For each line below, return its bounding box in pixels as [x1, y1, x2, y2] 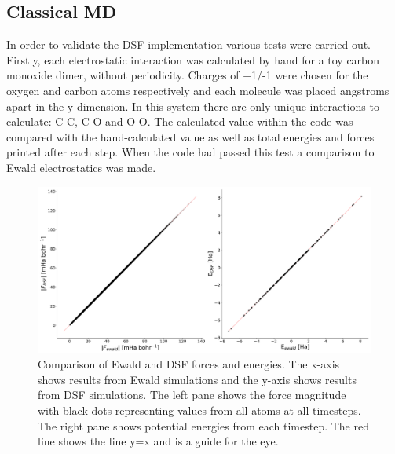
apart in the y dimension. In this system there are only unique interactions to [6, 97, 379, 114]
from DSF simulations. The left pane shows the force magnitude [38, 386, 346, 403]
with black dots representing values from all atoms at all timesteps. [38, 401, 361, 418]
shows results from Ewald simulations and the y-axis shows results [38, 371, 357, 387]
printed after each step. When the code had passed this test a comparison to [6, 144, 375, 160]
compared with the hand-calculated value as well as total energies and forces [6, 128, 375, 145]
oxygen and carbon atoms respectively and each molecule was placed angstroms [6, 82, 390, 98]
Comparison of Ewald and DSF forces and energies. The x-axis [38, 356, 340, 372]
